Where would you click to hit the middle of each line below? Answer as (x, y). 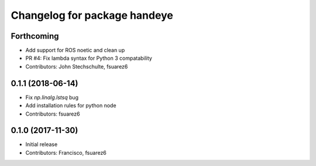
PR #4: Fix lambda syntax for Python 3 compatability (89, 58)
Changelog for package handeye (92, 15)
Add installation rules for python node (71, 106)
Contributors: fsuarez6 (53, 114)
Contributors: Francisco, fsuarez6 (66, 153)
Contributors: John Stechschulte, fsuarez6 (77, 66)
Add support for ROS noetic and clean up (75, 50)
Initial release (42, 144)
